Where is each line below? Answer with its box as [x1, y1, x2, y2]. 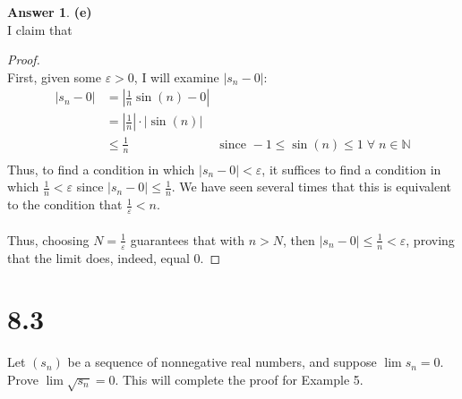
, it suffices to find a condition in [261, 159, 441, 178]
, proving [406, 230, 455, 249]
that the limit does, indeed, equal [7, 248, 190, 267]
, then [282, 230, 315, 249]
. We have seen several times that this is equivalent [171, 177, 452, 196]
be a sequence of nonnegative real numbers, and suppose [67, 352, 377, 371]
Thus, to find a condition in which [7, 159, 195, 178]
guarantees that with [130, 230, 244, 249]
